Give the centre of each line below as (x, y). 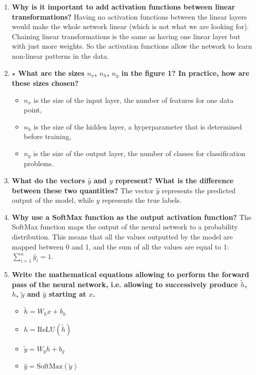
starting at (68, 294)
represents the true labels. (142, 200)
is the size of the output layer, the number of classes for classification (139, 153)
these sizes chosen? (45, 83)
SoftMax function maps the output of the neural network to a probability (125, 227)
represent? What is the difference (174, 180)
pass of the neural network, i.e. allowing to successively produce (125, 284)
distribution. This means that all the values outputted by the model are (122, 236)
